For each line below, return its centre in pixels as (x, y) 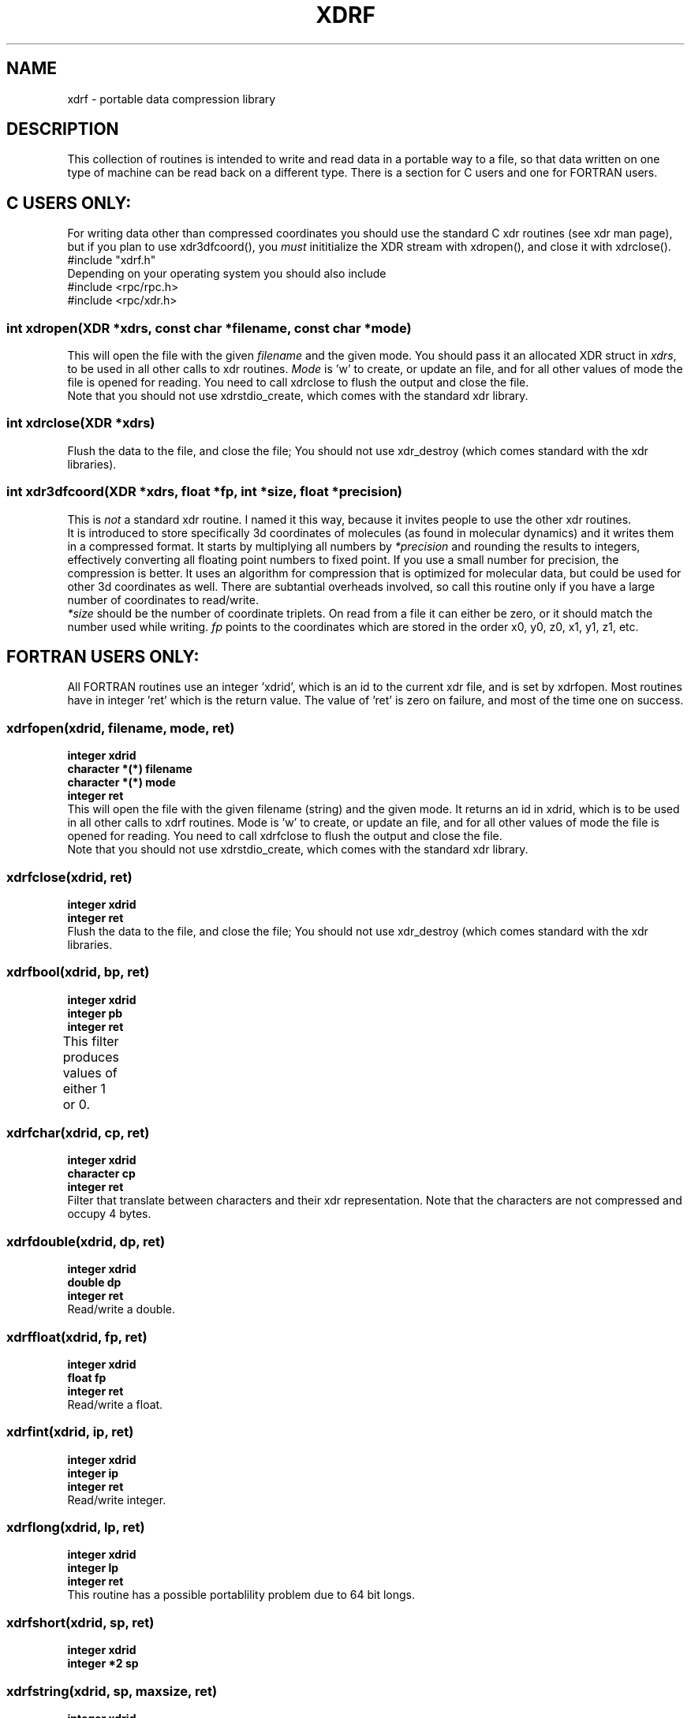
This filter (91, 1041)
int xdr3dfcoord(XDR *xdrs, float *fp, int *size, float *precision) (205, 492)
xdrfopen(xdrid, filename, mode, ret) (121, 728)
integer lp (93, 1568)
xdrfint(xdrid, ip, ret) (70, 1432)
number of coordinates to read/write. (163, 599)
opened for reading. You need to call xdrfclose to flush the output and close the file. (285, 836)
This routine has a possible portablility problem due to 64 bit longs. (241, 1595)
